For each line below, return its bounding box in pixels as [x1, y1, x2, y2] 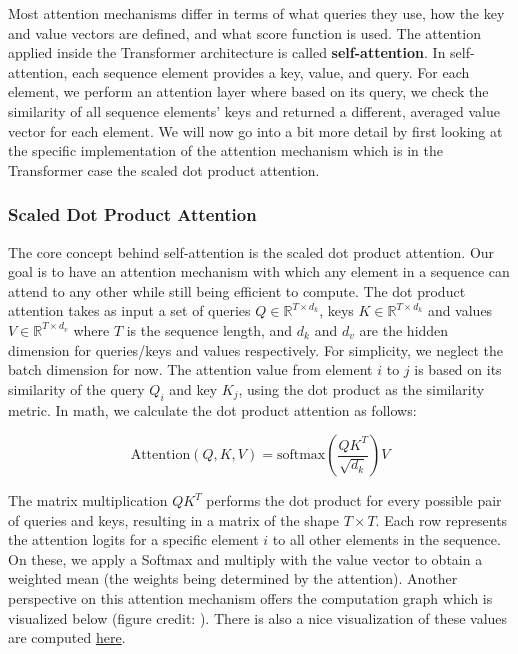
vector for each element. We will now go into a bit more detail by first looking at [8, 120, 503, 141]
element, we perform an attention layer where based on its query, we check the [8, 81, 489, 102]
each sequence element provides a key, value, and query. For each [72, 61, 470, 82]
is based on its [414, 359, 502, 380]
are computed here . [8, 627, 126, 648]
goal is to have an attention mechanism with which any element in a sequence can [8, 261, 510, 282]
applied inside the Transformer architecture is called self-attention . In [8, 42, 446, 63]
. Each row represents [375, 509, 508, 530]
